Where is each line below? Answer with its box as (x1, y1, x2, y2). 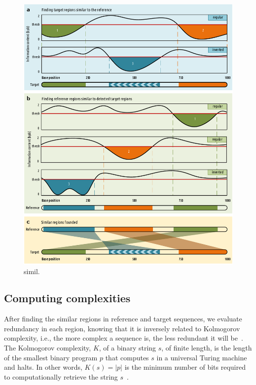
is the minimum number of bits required (124, 362, 246, 372)
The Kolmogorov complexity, (4, 343, 91, 352)
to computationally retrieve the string (4, 371, 118, 382)
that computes (105, 352, 149, 362)
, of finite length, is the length (161, 343, 252, 352)
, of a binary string (99, 343, 156, 352)
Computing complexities (4, 290, 131, 306)
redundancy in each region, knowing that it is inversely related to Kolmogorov (4, 323, 240, 333)
